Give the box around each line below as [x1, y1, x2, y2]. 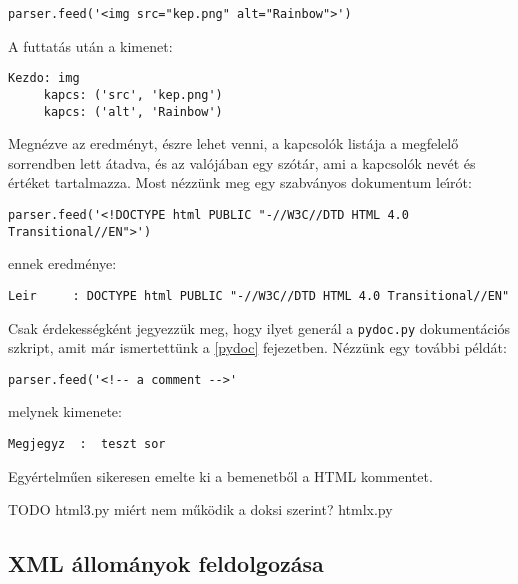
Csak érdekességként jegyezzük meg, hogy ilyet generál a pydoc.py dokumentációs [8, 317, 511, 338]
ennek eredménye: [8, 253, 117, 274]
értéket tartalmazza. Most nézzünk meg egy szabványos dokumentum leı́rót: [8, 172, 472, 193]
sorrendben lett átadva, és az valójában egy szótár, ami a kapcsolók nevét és [8, 152, 476, 173]
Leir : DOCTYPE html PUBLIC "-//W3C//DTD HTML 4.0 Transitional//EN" [8, 288, 510, 303]
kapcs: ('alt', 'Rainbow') [43, 104, 223, 119]
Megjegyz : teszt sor [8, 437, 166, 452]
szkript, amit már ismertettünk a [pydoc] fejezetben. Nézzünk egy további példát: [8, 337, 507, 358]
